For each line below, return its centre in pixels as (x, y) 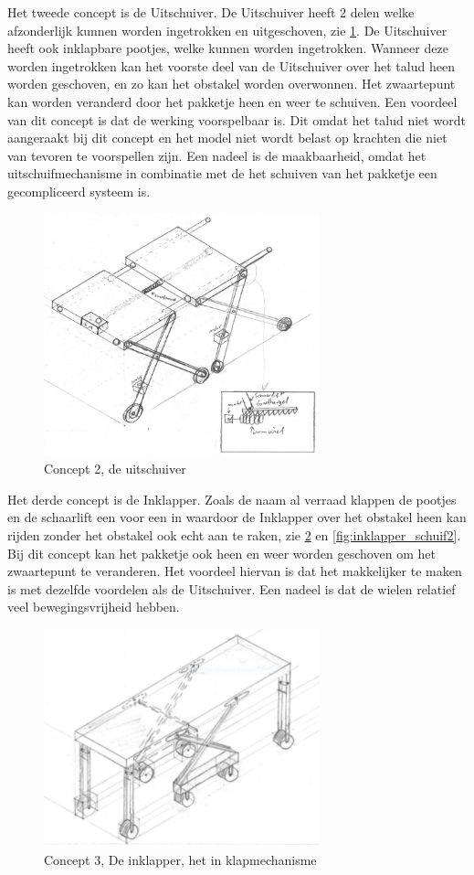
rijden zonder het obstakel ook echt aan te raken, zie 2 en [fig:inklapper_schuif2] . (234, 535)
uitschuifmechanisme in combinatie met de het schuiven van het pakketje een (222, 173)
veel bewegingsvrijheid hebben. (94, 607)
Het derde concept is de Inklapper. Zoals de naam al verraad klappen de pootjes (232, 499)
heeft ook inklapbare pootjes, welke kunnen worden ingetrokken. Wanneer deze (228, 48)
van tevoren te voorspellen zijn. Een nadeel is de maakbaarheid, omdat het (217, 155)
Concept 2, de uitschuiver (115, 469)
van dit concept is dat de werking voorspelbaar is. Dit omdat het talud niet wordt (237, 119)
